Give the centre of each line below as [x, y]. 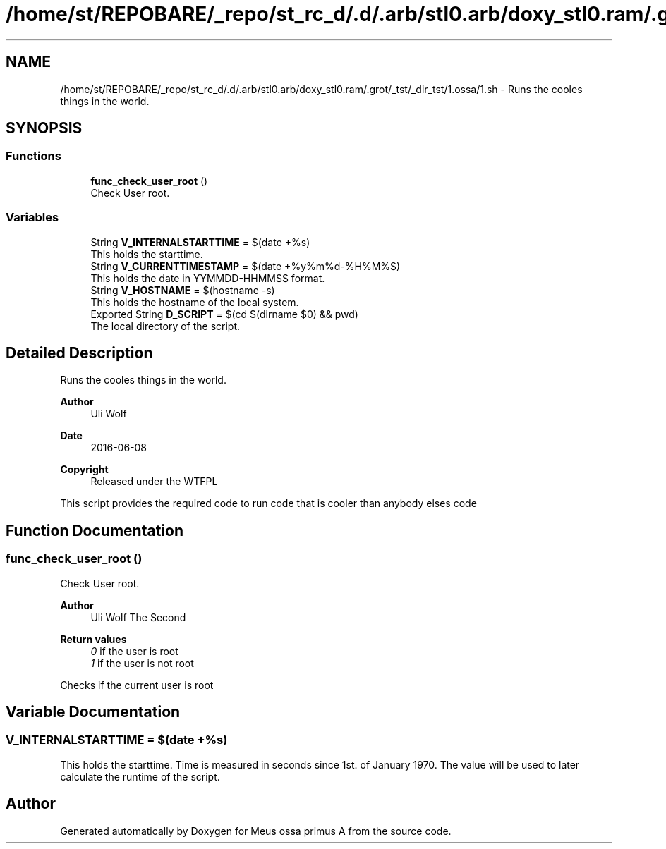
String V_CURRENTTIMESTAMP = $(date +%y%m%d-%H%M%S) [246, 266]
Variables [32, 218]
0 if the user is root [134, 651]
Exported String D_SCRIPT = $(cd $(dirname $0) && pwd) [224, 314]
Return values [93, 639]
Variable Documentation [93, 712]
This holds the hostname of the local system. [195, 302]
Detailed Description [79, 353]
